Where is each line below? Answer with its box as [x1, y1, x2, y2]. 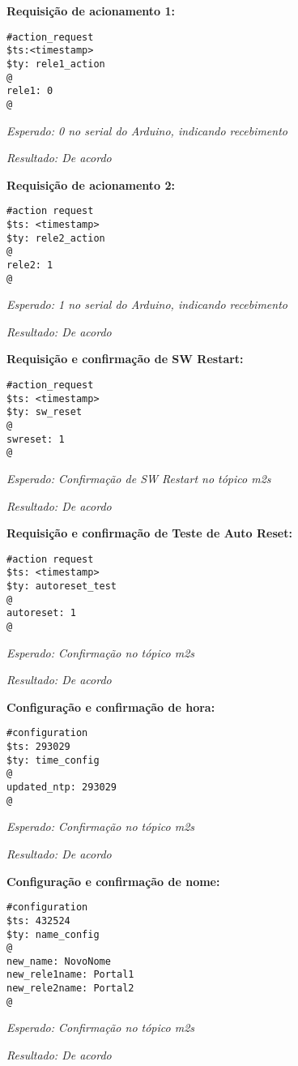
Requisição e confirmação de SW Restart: [6, 350, 244, 367]
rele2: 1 [6, 259, 53, 271]
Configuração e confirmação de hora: [6, 698, 215, 715]
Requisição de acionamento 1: [6, 2, 176, 19]
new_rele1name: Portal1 [6, 969, 134, 981]
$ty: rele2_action [6, 232, 105, 244]
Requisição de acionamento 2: [6, 176, 176, 193]
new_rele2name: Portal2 [6, 983, 134, 995]
